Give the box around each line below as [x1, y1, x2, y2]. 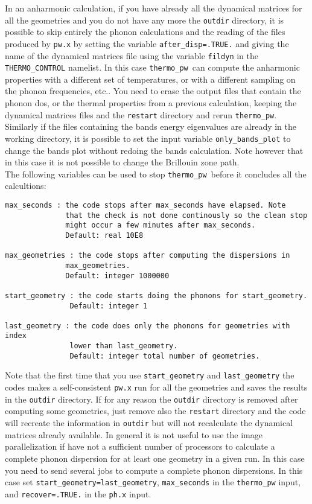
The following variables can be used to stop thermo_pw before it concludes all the [5, 167, 307, 180]
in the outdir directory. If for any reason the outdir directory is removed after [5, 392, 298, 405]
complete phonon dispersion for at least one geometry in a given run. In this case [5, 451, 305, 464]
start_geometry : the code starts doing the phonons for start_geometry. [5, 291, 308, 300]
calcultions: [5, 179, 46, 192]
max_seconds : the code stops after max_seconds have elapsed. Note [5, 200, 286, 209]
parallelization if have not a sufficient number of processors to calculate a [5, 440, 275, 453]
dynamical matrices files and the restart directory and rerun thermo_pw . [5, 108, 277, 121]
